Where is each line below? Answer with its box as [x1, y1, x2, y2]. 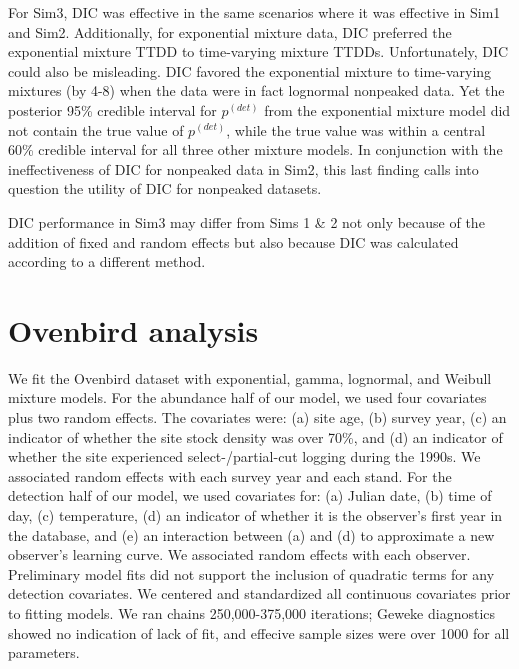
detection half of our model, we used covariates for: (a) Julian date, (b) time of [8, 485, 492, 506]
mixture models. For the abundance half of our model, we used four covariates [8, 387, 487, 408]
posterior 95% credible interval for [8, 99, 217, 120]
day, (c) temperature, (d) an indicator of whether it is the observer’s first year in [8, 505, 503, 525]
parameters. [8, 642, 80, 663]
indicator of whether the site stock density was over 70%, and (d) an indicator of [8, 426, 503, 447]
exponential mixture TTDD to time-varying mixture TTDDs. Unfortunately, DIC [8, 41, 509, 62]
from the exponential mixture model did [264, 99, 511, 120]
